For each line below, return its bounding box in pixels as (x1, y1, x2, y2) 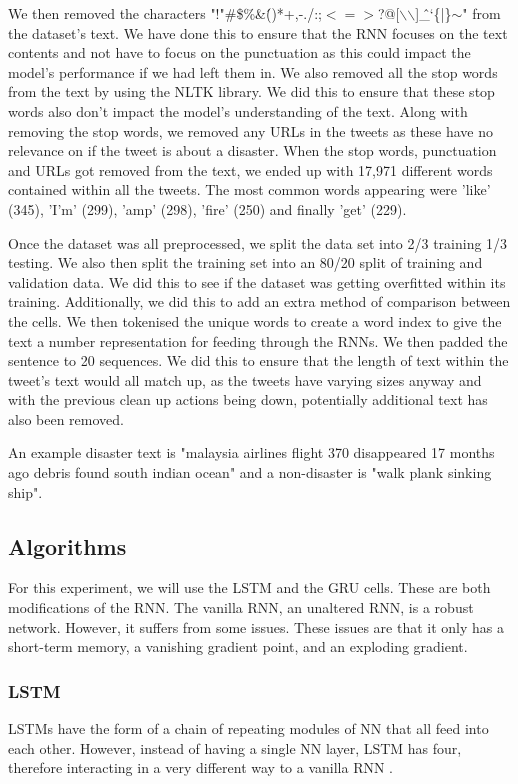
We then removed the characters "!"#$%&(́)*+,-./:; (8, 3, 322, 23)
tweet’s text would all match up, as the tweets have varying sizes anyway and (8, 369, 482, 390)
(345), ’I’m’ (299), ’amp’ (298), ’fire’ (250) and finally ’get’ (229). (8, 198, 407, 219)
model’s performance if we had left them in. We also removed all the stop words (8, 61, 498, 82)
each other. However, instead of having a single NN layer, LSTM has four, (8, 737, 462, 758)
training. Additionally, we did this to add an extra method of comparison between (8, 291, 511, 312)
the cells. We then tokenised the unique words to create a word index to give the (8, 310, 502, 331)
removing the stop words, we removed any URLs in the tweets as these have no (8, 120, 494, 141)
